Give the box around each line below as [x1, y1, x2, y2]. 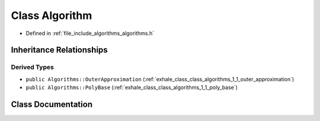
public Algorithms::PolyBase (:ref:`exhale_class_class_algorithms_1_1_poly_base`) [25, 84, 238, 91]
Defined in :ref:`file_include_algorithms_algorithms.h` [25, 30, 155, 37]
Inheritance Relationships [11, 45, 108, 55]
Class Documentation [11, 99, 93, 109]
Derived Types [11, 63, 55, 71]
